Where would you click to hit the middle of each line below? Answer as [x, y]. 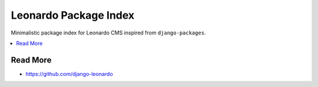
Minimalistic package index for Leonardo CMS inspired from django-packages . [108, 33]
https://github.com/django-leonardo [69, 74]
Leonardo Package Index [73, 15]
